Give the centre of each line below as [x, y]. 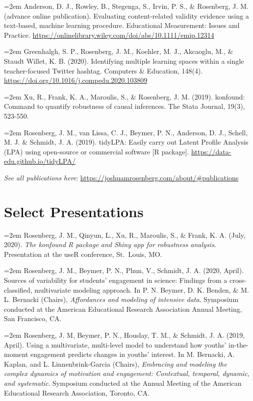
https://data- [211, 151]
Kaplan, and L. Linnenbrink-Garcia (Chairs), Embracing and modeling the [115, 363]
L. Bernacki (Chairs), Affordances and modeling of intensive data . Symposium [121, 299]
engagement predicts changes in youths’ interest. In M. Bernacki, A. [133, 354]
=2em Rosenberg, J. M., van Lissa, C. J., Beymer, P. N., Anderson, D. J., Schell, [126, 132]
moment [16, 354]
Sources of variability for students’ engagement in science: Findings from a [116, 280]
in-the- [239, 344]
